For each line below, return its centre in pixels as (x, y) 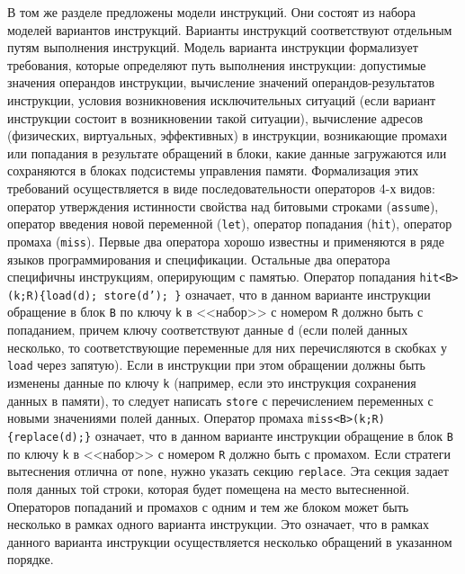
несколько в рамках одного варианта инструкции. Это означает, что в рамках (218, 524)
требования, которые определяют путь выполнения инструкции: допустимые (217, 64)
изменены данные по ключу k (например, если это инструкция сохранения (212, 382)
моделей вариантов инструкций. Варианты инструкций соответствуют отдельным (230, 29)
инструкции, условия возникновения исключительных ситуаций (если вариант (222, 99)
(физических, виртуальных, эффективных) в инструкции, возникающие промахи (228, 135)
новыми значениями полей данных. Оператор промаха (156, 418)
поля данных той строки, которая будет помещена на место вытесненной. (209, 488)
